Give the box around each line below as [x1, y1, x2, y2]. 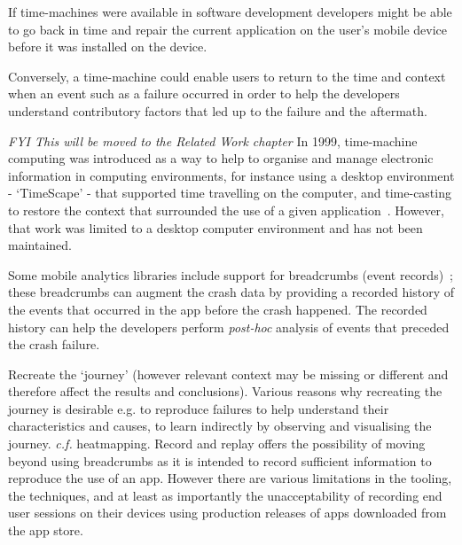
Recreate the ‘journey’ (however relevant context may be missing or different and [8, 364, 449, 383]
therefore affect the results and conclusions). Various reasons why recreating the [8, 382, 442, 401]
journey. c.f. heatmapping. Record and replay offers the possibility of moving [8, 434, 426, 453]
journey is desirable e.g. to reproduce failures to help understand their [8, 399, 389, 417]
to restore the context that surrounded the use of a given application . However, [8, 200, 444, 219]
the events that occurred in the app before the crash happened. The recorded [8, 300, 427, 318]
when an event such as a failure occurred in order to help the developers [8, 84, 400, 103]
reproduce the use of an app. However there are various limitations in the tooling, [8, 469, 452, 487]
